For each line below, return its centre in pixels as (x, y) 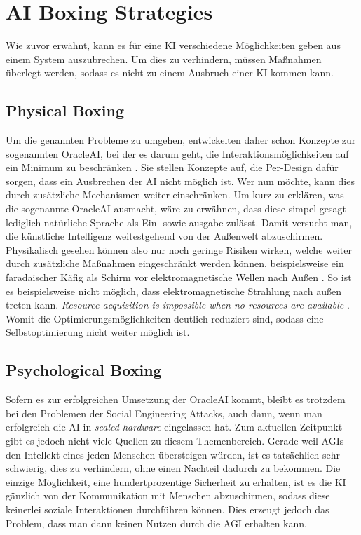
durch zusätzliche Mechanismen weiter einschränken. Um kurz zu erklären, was (175, 195)
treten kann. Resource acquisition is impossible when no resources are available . (178, 305)
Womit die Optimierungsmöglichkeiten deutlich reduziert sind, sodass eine (165, 318)
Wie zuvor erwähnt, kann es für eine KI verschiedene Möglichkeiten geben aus (173, 45)
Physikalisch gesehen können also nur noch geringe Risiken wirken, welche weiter (179, 249)
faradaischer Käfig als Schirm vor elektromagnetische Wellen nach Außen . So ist (179, 277)
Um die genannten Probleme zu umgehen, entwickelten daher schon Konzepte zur (181, 140)
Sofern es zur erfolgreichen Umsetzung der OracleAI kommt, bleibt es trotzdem (176, 399)
